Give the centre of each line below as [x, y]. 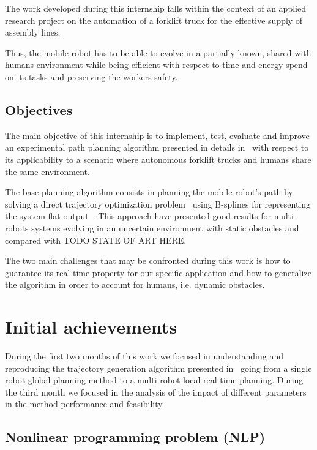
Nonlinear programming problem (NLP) [135, 437]
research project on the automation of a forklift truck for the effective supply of [154, 20]
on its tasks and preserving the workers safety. [91, 76]
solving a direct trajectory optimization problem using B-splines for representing [158, 204]
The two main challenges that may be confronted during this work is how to [148, 261]
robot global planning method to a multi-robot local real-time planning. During [154, 380]
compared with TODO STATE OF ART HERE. [96, 240]
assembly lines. [33, 32]
